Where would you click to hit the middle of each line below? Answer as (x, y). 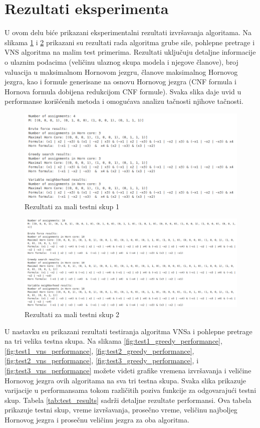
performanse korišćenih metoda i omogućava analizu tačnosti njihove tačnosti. (124, 101)
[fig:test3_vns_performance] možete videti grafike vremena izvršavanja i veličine (128, 371)
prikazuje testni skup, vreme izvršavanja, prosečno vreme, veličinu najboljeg (121, 410)
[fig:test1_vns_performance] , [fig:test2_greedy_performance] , (99, 350)
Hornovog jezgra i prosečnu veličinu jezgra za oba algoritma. (97, 419)
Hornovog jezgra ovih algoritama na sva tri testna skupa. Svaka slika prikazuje (125, 380)
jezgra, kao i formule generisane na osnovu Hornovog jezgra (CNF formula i (120, 82)
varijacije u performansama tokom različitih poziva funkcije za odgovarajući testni (131, 390)
